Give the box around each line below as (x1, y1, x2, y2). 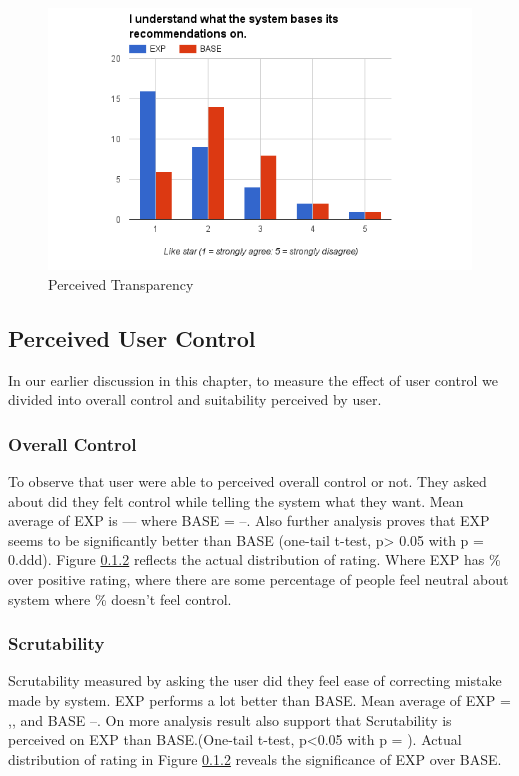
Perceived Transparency (48, 273, 194, 294)
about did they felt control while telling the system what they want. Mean (8, 490, 464, 511)
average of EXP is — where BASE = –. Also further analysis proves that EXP (8, 510, 490, 531)
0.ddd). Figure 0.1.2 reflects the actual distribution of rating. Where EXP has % (8, 549, 501, 570)
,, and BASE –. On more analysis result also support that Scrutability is (8, 709, 452, 730)
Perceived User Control (8, 322, 256, 353)
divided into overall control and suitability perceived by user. (8, 389, 382, 410)
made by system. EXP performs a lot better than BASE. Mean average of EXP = (8, 689, 511, 710)
